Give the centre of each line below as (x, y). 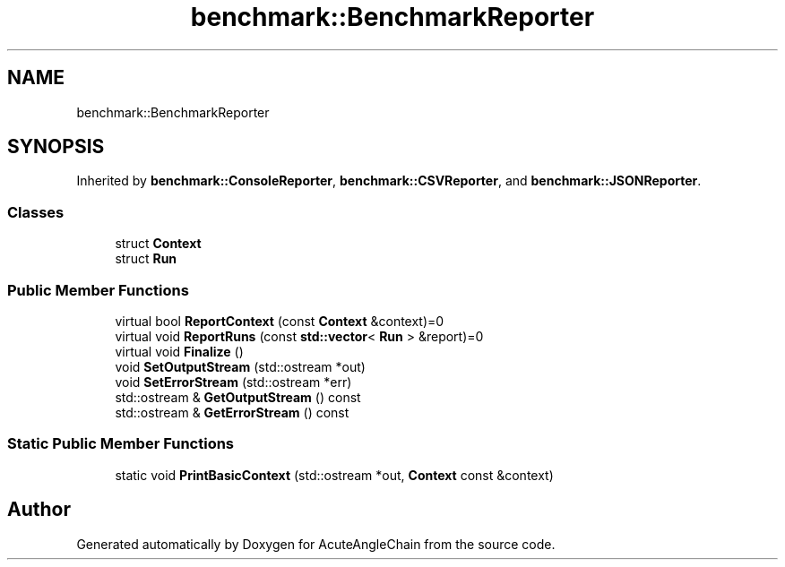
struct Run (146, 259)
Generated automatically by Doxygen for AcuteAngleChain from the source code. (316, 544)
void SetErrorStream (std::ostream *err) (233, 382)
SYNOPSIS (56, 147)
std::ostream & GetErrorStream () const (232, 412)
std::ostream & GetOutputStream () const (238, 397)
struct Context (158, 244)
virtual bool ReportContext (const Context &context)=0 (280, 321)
